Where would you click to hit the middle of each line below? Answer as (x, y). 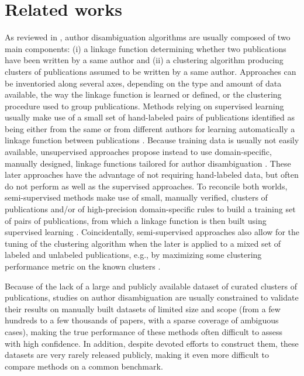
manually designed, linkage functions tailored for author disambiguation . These (148, 163)
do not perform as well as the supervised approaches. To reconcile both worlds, (146, 186)
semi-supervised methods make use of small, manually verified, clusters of (136, 197)
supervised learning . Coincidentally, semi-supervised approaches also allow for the (152, 232)
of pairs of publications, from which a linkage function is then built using (136, 220)
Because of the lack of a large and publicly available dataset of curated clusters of (151, 286)
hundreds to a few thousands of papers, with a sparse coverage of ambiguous (142, 320)
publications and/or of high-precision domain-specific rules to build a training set (150, 209)
